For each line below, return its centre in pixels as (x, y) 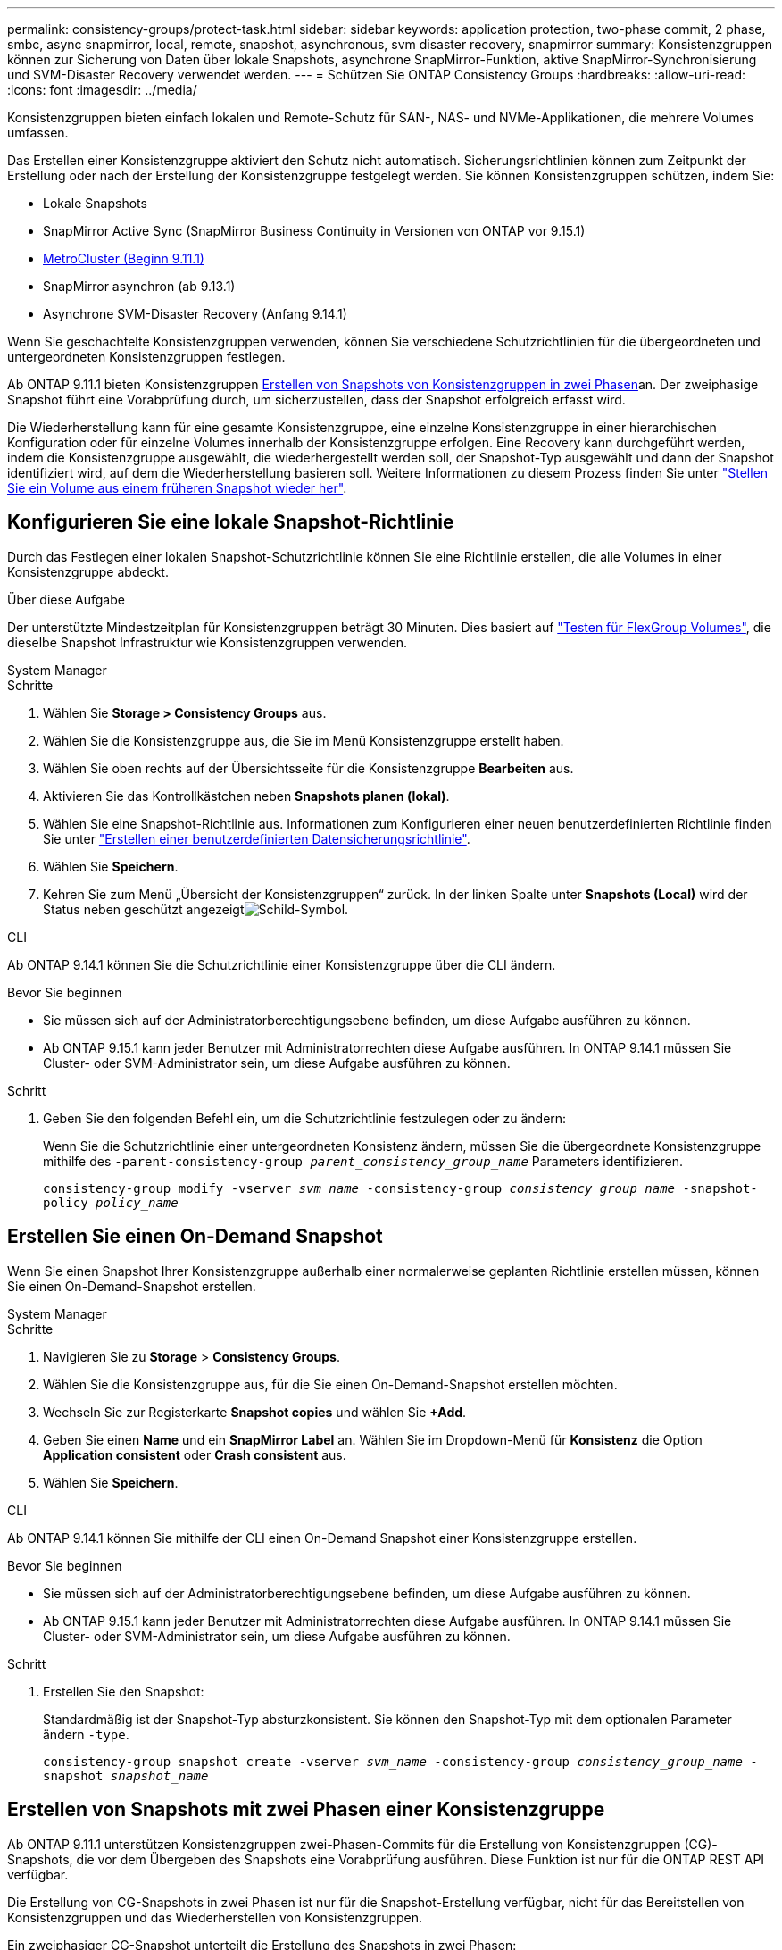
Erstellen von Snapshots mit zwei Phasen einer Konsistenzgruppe (306, 1810)
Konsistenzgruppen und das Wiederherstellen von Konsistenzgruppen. (215, 1917)
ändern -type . (86, 1734)
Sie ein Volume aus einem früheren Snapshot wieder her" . (177, 488)
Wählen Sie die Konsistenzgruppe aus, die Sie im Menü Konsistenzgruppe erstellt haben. (304, 740)
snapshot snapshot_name (126, 1775)
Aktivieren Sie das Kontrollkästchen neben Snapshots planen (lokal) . (246, 796)
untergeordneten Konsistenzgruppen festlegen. (146, 357)
